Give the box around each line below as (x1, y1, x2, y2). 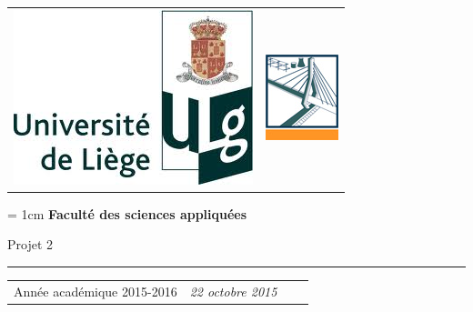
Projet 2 (7, 235, 54, 254)
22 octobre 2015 (189, 281, 277, 300)
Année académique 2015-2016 (14, 281, 177, 300)
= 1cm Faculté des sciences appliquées (7, 204, 247, 223)
